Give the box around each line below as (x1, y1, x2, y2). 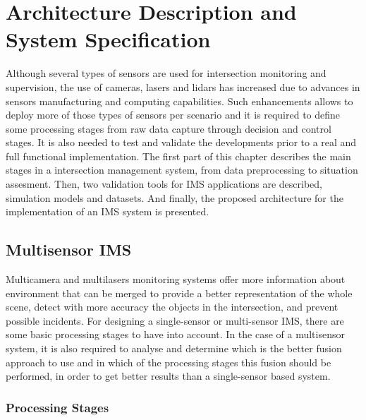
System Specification (6, 25, 211, 54)
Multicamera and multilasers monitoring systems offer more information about (6, 272, 346, 287)
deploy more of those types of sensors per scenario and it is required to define (6, 107, 341, 122)
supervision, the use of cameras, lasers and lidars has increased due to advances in (6, 79, 360, 94)
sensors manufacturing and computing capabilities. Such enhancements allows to (6, 93, 353, 108)
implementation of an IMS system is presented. (6, 204, 209, 219)
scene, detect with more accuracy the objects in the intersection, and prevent (6, 299, 338, 314)
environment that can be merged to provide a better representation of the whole (6, 285, 353, 300)
